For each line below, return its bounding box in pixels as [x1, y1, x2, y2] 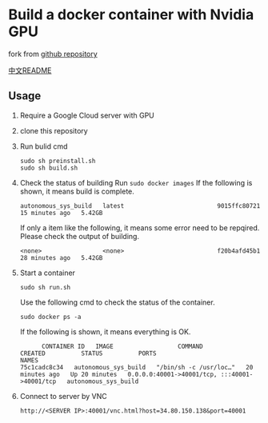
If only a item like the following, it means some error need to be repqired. [19, 222, 260, 233]
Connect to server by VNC [19, 391, 107, 401]
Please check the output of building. [19, 231, 140, 241]
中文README [8, 66, 52, 75]
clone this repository [19, 126, 88, 135]
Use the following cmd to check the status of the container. [19, 297, 215, 307]
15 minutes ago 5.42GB [19, 209, 103, 217]
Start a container [19, 268, 76, 277]
